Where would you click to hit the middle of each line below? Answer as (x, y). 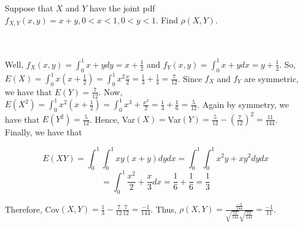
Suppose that (29, 8)
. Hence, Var (112, 119)
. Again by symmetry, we (243, 104)
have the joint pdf (122, 8)
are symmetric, (271, 78)
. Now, (110, 91)
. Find (167, 19)
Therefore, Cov (32, 209)
